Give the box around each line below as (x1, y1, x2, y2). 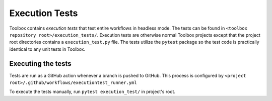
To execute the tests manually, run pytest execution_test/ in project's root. (9, 88, 176, 95)
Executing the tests (9, 59, 72, 68)
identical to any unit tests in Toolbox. (9, 46, 86, 52)
